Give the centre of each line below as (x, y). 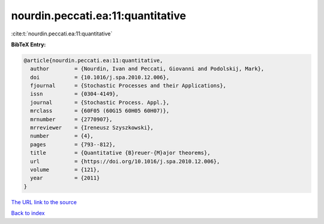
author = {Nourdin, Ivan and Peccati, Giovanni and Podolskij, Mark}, (147, 69)
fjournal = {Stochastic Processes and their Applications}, (128, 86)
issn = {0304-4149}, (75, 94)
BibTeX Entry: (28, 44)
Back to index (28, 213)
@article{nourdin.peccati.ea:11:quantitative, (93, 60)
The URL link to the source (44, 202)
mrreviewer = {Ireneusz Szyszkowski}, (92, 128)
